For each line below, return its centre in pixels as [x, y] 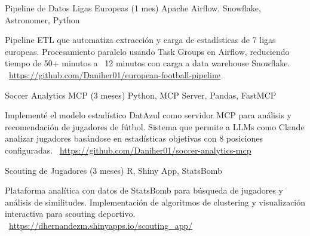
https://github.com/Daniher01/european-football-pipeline [115, 74]
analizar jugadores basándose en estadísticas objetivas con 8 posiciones [134, 138]
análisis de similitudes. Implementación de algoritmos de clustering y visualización [155, 202]
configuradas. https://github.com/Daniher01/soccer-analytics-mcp [128, 150]
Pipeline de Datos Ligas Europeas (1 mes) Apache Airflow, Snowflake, [133, 8]
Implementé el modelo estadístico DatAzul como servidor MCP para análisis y [148, 115]
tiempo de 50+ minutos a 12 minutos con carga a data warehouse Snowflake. [148, 63]
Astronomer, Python [42, 19]
